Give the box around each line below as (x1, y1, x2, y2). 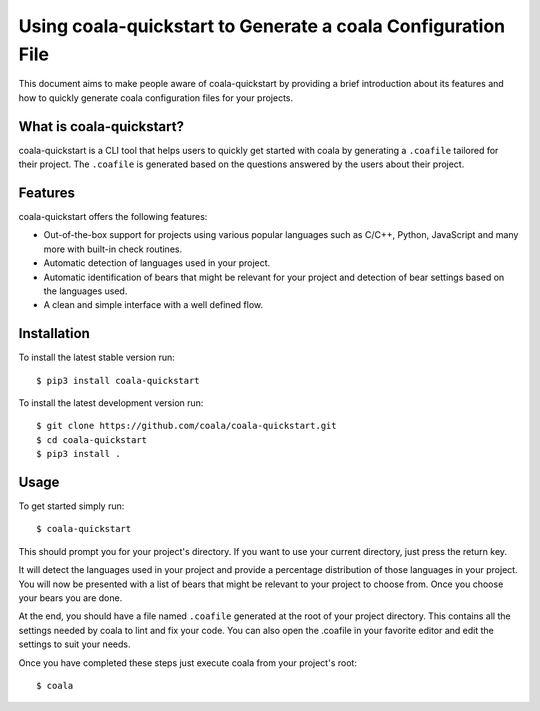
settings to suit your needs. (18, 638, 131, 650)
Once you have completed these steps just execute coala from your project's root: (18, 656, 357, 669)
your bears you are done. (18, 592, 123, 604)
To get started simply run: (18, 500, 125, 512)
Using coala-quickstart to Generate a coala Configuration (18, 15, 505, 37)
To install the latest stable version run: (18, 351, 175, 364)
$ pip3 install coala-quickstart (36, 375, 200, 386)
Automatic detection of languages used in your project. (43, 257, 271, 269)
